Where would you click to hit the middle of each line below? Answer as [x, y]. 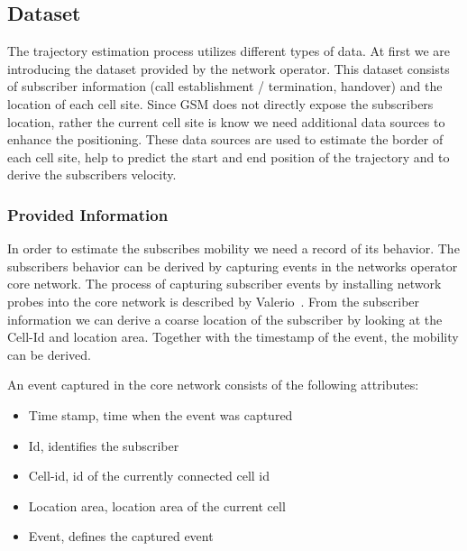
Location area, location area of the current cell [157, 505]
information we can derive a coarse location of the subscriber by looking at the [225, 319]
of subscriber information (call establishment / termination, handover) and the [225, 86]
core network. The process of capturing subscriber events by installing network [224, 284]
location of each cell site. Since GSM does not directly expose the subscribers [220, 103]
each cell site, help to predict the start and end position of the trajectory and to [229, 156]
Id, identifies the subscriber [104, 445]
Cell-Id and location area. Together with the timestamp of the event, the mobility [233, 337]
